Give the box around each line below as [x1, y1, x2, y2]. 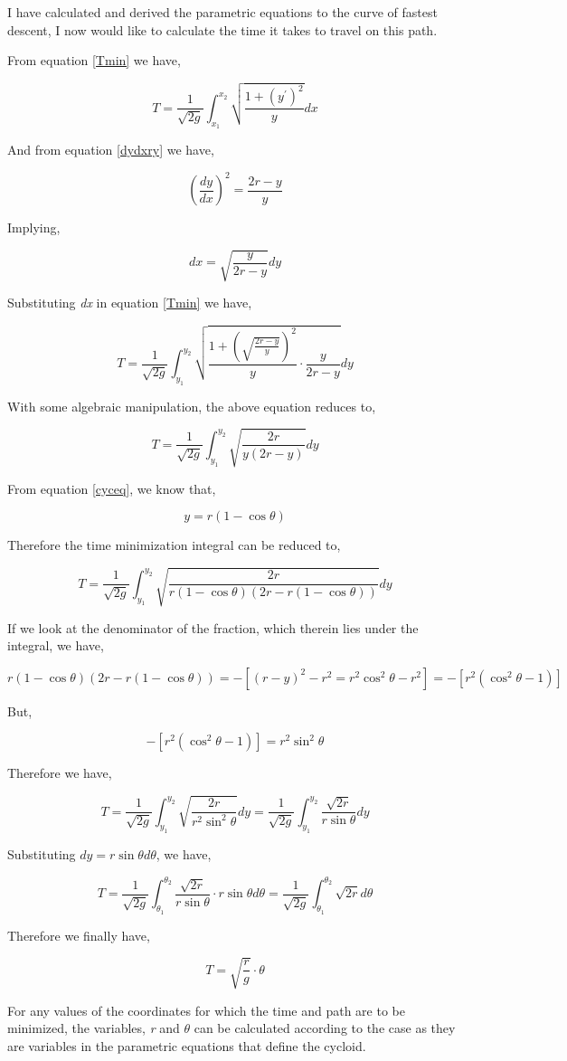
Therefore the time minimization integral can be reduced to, [7, 535, 341, 554]
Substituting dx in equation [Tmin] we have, [7, 293, 252, 312]
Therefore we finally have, [7, 925, 150, 944]
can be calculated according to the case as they [194, 1018, 456, 1037]
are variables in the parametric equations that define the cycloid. [7, 1037, 366, 1055]
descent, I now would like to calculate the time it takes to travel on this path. [7, 20, 438, 39]
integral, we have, [7, 636, 104, 655]
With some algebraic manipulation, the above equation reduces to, [7, 396, 376, 415]
